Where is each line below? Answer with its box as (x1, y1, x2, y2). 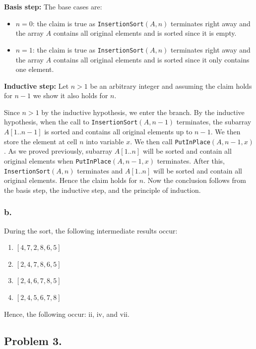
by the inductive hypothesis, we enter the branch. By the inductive (41, 107, 245, 117)
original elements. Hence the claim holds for (4, 175, 137, 185)
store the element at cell (4, 136, 77, 146)
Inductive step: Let (4, 80, 69, 91)
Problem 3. (4, 333, 62, 348)
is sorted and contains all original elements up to (44, 126, 192, 137)
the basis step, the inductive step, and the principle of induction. (4, 184, 201, 195)
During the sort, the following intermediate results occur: (4, 225, 178, 235)
